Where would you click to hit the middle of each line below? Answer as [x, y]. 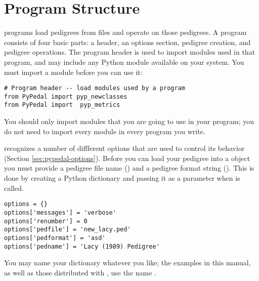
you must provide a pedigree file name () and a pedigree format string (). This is [129, 168]
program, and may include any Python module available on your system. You [124, 62]
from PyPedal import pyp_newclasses [66, 96]
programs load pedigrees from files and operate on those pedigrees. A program [125, 32]
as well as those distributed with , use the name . [80, 272]
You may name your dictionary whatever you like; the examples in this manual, [127, 263]
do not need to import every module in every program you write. [105, 131]
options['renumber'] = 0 [46, 221]
